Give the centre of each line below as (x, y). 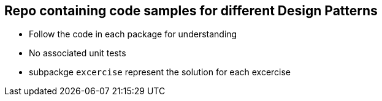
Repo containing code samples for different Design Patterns (191, 11)
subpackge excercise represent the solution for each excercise (160, 72)
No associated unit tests (78, 53)
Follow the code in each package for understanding (133, 34)
